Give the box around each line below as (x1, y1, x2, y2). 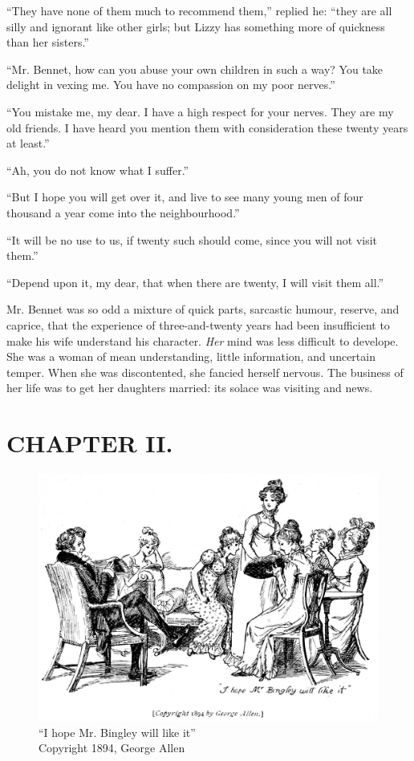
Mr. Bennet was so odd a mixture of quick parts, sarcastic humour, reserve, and (6, 301, 400, 318)
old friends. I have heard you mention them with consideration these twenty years (6, 119, 408, 136)
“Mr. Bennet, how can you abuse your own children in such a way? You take (6, 60, 384, 77)
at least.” (6, 135, 50, 152)
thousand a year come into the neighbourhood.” (6, 204, 240, 221)
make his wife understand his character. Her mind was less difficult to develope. (6, 332, 399, 349)
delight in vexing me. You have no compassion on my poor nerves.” (6, 76, 335, 93)
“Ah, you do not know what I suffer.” (6, 161, 189, 178)
